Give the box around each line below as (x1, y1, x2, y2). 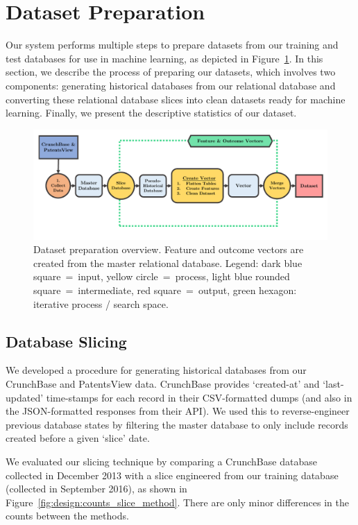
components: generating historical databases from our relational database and (6, 78, 336, 92)
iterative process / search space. (33, 296, 169, 311)
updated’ (6, 390, 44, 404)
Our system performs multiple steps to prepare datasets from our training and (6, 37, 339, 52)
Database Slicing (6, 330, 127, 352)
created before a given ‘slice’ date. (6, 431, 150, 445)
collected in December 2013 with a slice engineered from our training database (6, 467, 339, 482)
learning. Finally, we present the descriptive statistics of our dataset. (6, 105, 297, 120)
